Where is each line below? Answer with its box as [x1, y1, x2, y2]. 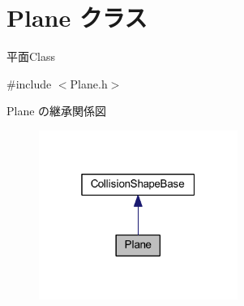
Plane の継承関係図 [6, 102, 107, 119]
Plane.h [70, 75, 108, 92]
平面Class [6, 48, 56, 65]
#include [6, 75, 52, 92]
